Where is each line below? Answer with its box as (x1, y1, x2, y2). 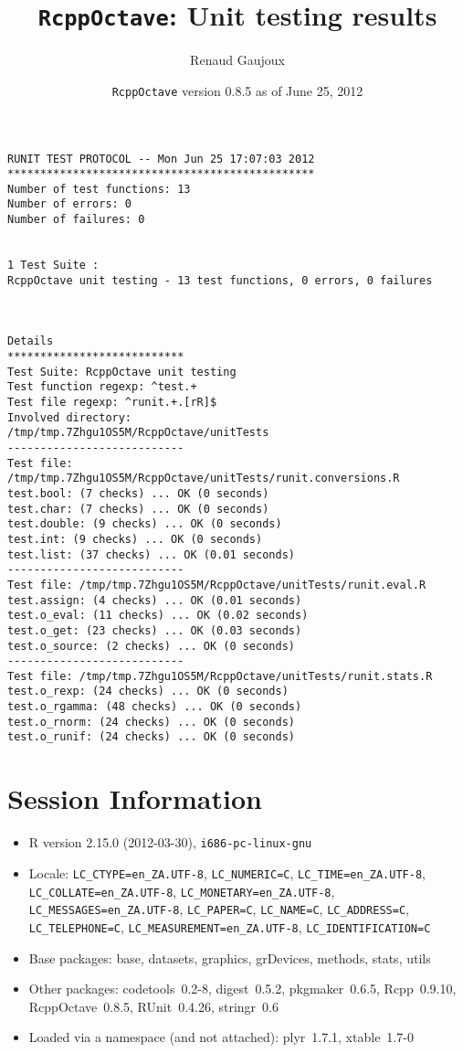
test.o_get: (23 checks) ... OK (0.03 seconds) (7, 623, 302, 637)
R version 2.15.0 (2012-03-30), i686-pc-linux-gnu (28, 833, 312, 852)
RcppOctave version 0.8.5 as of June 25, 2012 (111, 80, 363, 100)
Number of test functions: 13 (7, 182, 191, 196)
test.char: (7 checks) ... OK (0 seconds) (7, 502, 269, 516)
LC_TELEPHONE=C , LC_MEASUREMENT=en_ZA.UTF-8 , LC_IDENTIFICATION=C (28, 917, 431, 936)
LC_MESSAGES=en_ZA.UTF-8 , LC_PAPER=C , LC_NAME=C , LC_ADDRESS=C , (28, 899, 409, 919)
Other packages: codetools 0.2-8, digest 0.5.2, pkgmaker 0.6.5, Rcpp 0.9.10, (28, 979, 457, 998)
